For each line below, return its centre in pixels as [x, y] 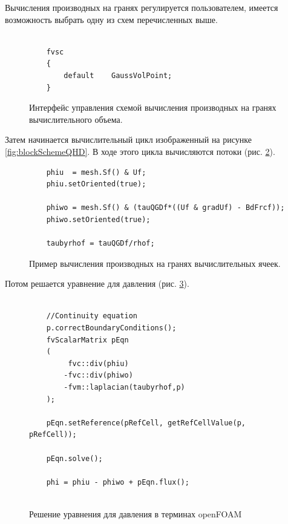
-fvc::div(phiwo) [98, 375]
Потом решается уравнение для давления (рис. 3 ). [97, 283]
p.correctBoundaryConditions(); [111, 328]
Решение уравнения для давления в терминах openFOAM [136, 513]
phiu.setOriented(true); [96, 184]
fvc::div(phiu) [98, 363]
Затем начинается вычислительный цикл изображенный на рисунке [128, 139]
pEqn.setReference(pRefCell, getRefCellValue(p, [146, 423]
